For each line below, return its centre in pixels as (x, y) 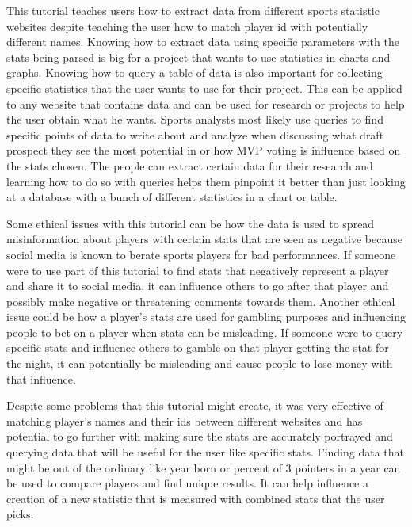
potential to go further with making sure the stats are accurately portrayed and (200, 436)
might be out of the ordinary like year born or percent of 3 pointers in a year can (204, 467)
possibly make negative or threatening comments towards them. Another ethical (201, 301)
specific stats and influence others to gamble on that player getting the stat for (198, 348)
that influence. (41, 378)
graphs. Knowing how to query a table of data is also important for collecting (195, 73)
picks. (20, 514)
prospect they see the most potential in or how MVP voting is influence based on (204, 150)
